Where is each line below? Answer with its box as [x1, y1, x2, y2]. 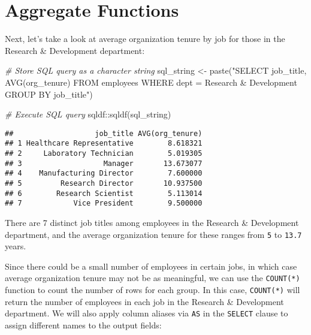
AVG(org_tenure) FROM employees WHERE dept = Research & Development [5, 76, 297, 88]
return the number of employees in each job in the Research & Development [5, 295, 284, 307]
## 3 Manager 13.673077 [5, 159, 203, 168]
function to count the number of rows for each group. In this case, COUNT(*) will [5, 283, 300, 296]
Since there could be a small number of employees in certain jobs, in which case [5, 259, 297, 272]
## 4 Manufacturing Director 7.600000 [5, 169, 203, 178]
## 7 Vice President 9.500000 [5, 199, 203, 208]
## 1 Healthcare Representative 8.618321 [5, 139, 203, 148]
